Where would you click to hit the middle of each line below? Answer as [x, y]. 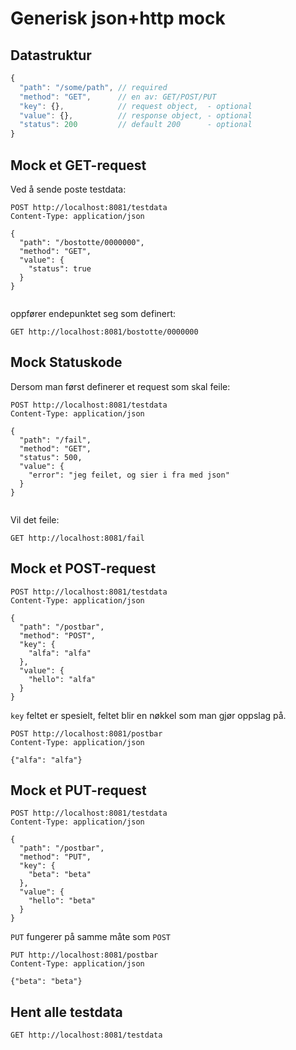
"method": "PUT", [55, 857]
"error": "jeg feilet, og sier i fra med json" [129, 475]
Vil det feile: [35, 519]
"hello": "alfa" [62, 679]
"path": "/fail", [55, 440]
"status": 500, [51, 457]
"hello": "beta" [62, 901]
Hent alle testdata [66, 1012]
